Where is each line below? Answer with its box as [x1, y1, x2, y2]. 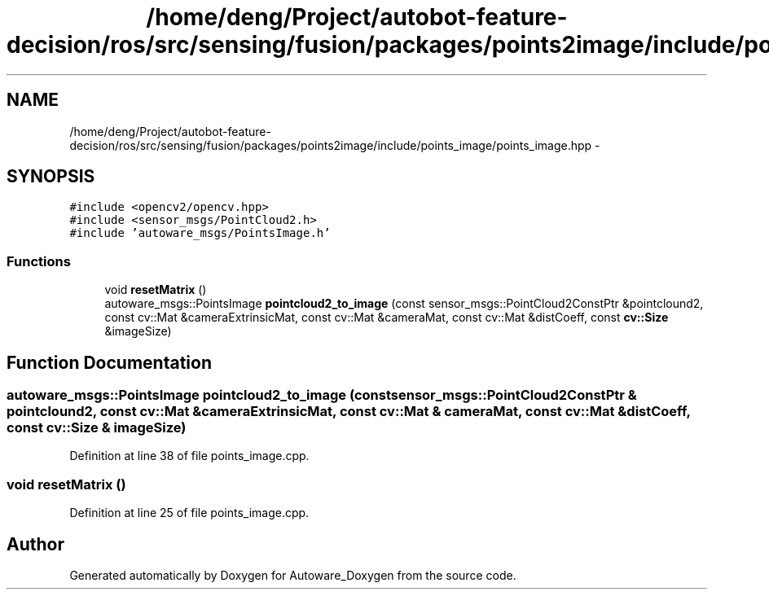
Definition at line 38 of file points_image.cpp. [69, 449, 310, 463]
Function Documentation [7, 352, 212, 373]
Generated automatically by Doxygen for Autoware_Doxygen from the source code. [69, 568, 516, 582]
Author [7, 533, 64, 554]
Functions [7, 252, 71, 270]
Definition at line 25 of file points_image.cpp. [69, 506, 310, 520]
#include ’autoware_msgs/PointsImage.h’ [69, 226, 331, 240]
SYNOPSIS [7, 166, 95, 187]
